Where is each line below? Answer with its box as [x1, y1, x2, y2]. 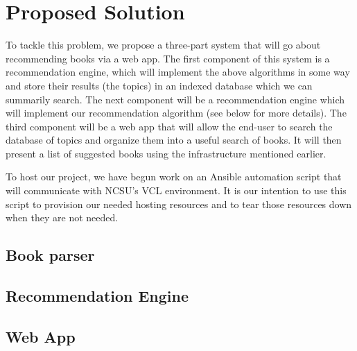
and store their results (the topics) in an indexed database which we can [6, 78, 313, 92]
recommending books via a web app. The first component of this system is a [6, 51, 330, 65]
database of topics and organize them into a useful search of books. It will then [6, 132, 342, 147]
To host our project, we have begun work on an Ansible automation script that [6, 169, 342, 184]
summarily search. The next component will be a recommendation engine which [6, 92, 345, 106]
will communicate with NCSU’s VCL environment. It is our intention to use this [6, 183, 347, 198]
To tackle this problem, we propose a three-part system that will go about [6, 37, 321, 52]
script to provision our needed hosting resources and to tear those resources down [6, 196, 352, 211]
